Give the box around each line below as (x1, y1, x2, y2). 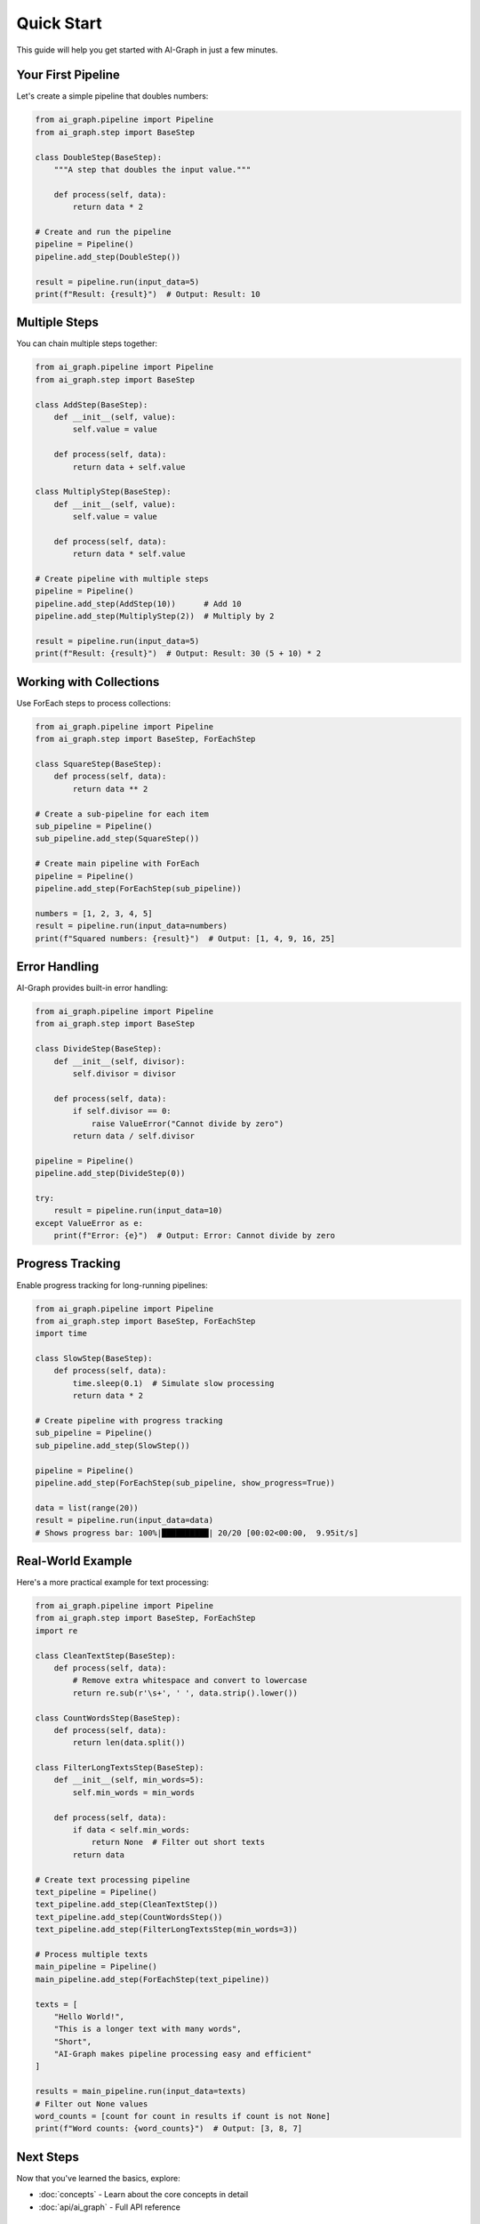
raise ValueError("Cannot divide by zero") (91, 1118, 284, 1129)
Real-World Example (16, 1553, 132, 1568)
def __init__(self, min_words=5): (53, 1775, 204, 1785)
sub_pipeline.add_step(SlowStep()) (35, 1440, 190, 1450)
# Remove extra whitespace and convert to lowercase (72, 1675, 308, 1686)
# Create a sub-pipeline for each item (35, 809, 209, 818)
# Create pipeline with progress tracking (35, 1415, 223, 1426)
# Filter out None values (35, 2099, 148, 2108)
